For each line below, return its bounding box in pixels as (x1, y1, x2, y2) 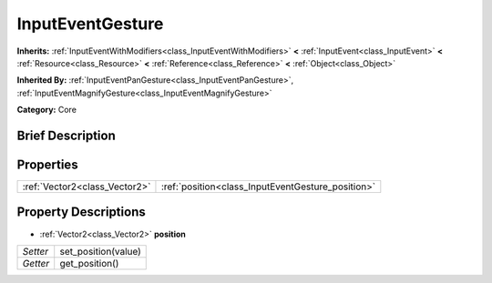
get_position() (59, 257, 119, 269)
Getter (22, 257, 50, 269)
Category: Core (16, 105, 77, 116)
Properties (16, 157, 78, 172)
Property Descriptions (16, 205, 146, 220)
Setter (22, 245, 49, 258)
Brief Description (16, 127, 116, 143)
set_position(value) (59, 245, 141, 258)
